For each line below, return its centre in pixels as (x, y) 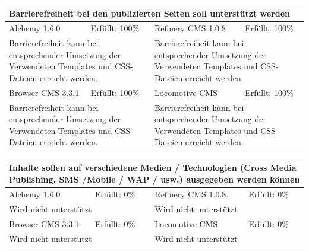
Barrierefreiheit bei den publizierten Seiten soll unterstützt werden (150, 13)
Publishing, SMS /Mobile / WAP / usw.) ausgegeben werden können (154, 179)
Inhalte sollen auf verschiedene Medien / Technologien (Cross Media (153, 168)
